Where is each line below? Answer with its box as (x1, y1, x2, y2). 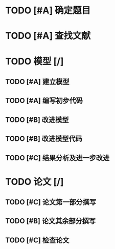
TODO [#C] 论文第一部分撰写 (5, 198, 96, 206)
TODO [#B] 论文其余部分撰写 (5, 217, 96, 225)
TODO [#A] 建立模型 (5, 77, 70, 86)
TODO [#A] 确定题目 (5, 5, 91, 16)
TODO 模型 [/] (5, 55, 64, 67)
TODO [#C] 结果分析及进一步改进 (5, 153, 110, 162)
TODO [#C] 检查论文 (5, 236, 70, 244)
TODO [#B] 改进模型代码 (5, 134, 83, 143)
